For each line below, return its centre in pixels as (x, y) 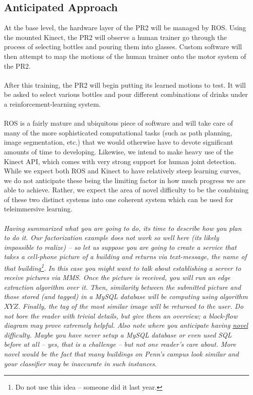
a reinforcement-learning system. (52, 103)
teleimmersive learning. (38, 209)
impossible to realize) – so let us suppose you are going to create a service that (120, 247)
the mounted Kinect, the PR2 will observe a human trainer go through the (115, 37)
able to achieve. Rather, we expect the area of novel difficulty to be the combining (126, 190)
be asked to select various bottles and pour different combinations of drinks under (126, 94)
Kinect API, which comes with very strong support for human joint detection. (120, 161)
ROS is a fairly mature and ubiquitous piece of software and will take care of (118, 123)
